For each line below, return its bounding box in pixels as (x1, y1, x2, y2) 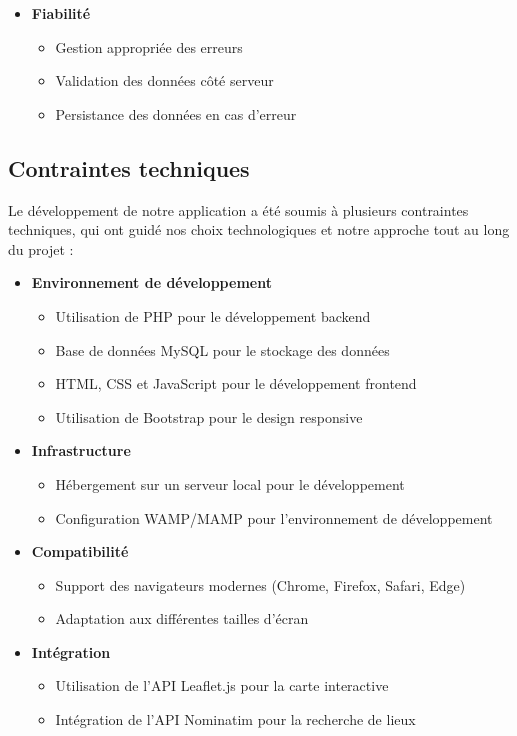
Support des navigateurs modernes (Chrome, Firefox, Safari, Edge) (55, 574, 466, 595)
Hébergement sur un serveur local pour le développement (55, 473, 405, 494)
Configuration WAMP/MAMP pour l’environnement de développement (55, 507, 493, 528)
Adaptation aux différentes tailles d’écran (55, 608, 309, 629)
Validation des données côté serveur (55, 70, 274, 91)
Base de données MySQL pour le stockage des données (55, 339, 390, 360)
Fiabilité (31, 3, 91, 23)
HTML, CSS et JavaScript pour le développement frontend (55, 373, 417, 394)
